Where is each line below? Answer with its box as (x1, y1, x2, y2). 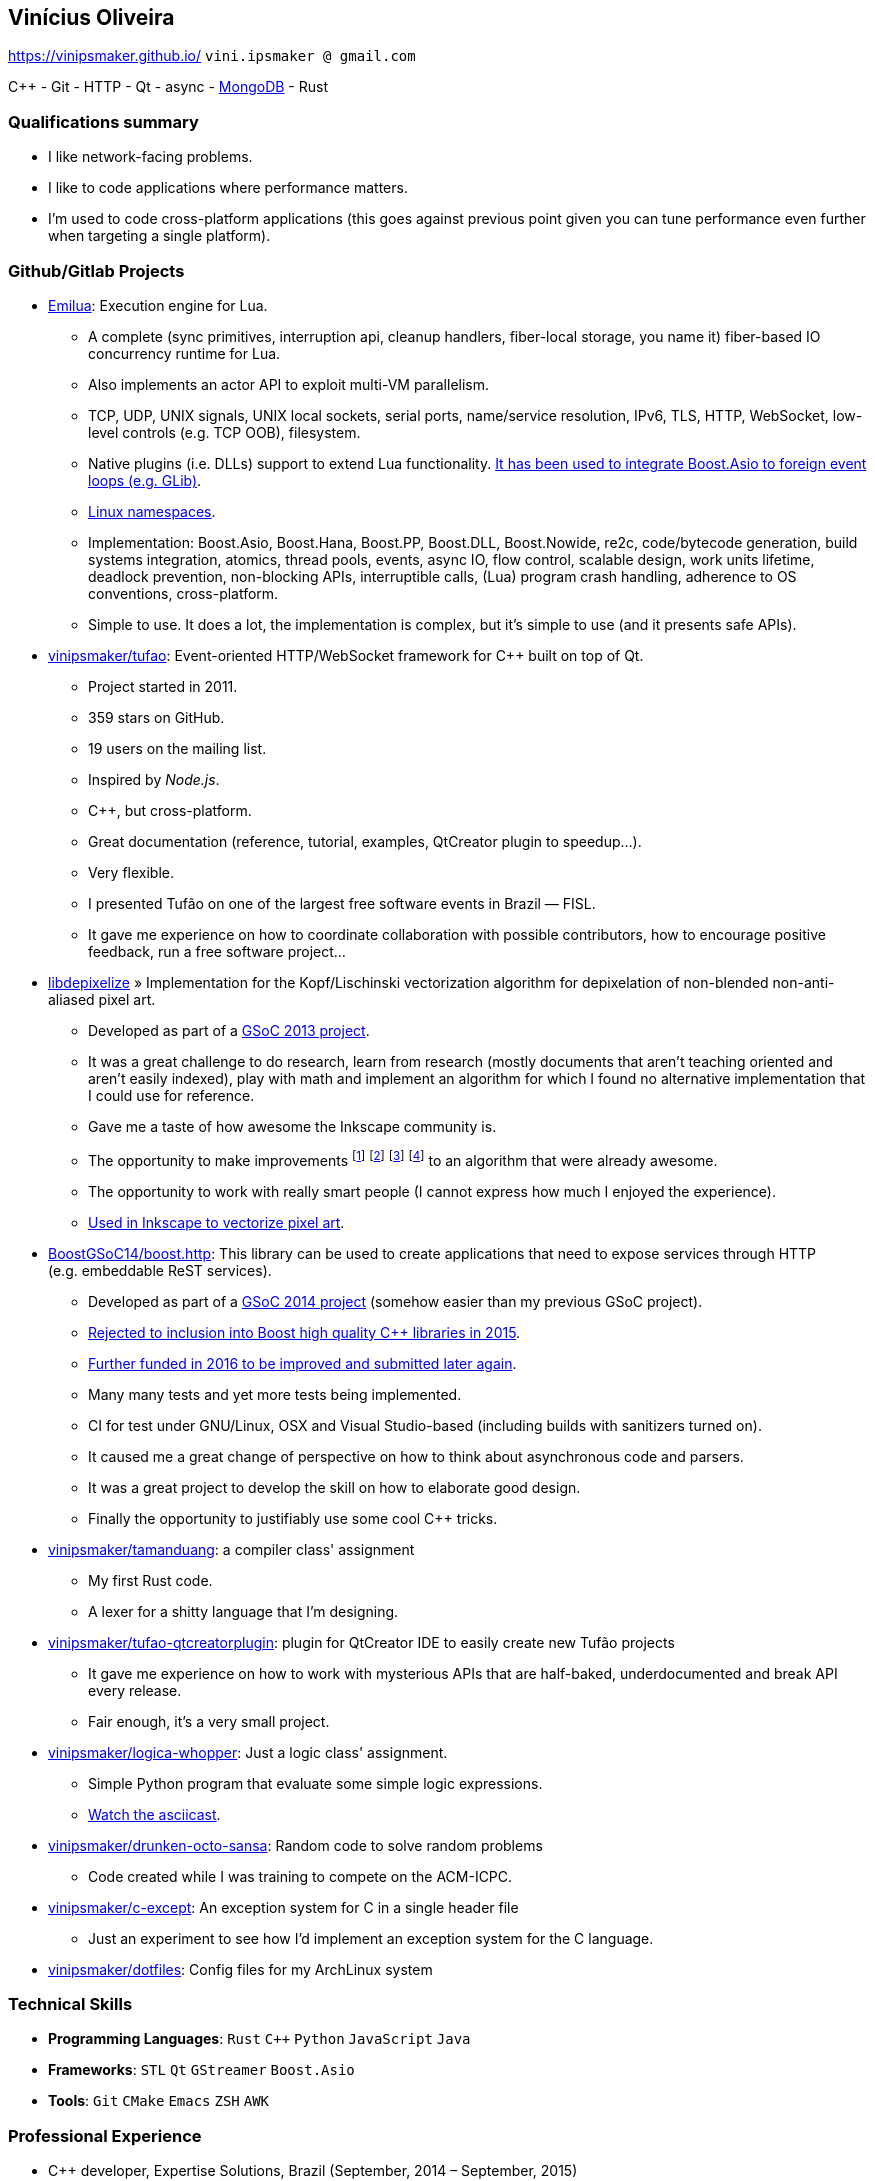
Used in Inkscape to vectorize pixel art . (88, 1213, 345, 1231)
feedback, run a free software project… (88, 942, 346, 960)
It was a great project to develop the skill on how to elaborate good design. (88, 1478, 581, 1496)
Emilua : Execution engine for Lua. (48, 296, 268, 314)
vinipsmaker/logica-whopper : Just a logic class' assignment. (48, 1743, 448, 1761)
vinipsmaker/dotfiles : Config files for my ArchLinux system (48, 1960, 433, 1978)
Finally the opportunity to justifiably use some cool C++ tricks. (88, 1509, 498, 1527)
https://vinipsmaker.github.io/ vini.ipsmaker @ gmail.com (8, 47, 416, 65)
